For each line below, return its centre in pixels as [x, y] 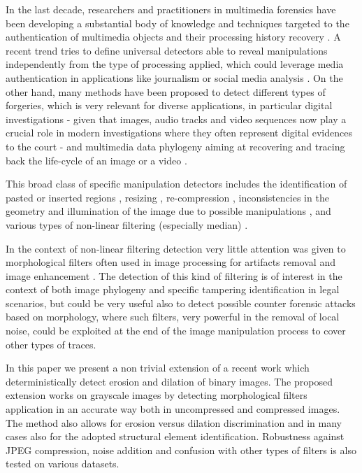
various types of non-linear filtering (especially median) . [127, 224]
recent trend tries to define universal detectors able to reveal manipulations [167, 50]
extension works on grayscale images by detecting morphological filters [157, 395]
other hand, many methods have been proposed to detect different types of [166, 91]
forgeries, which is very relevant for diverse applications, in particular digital [169, 105]
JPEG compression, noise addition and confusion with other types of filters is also [181, 450]
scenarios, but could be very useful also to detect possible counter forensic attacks [181, 303]
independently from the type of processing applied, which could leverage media [175, 64]
